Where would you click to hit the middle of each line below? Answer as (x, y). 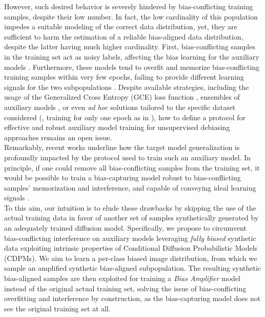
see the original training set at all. (57, 308)
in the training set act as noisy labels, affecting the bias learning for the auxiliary (132, 56)
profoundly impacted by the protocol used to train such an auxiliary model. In (128, 157)
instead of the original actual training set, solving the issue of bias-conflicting (125, 288)
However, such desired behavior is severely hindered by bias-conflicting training (129, 6)
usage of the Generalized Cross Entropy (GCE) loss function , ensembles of (122, 97)
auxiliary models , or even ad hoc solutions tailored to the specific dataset (120, 107)
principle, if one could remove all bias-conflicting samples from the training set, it (132, 167)
